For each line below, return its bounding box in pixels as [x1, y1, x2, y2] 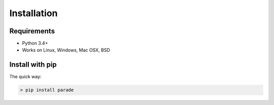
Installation [9, 8, 58, 19]
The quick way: [9, 74, 42, 80]
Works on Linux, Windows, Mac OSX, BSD [22, 47, 110, 53]
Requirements [9, 27, 55, 35]
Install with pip [9, 61, 57, 69]
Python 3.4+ [22, 40, 48, 46]
